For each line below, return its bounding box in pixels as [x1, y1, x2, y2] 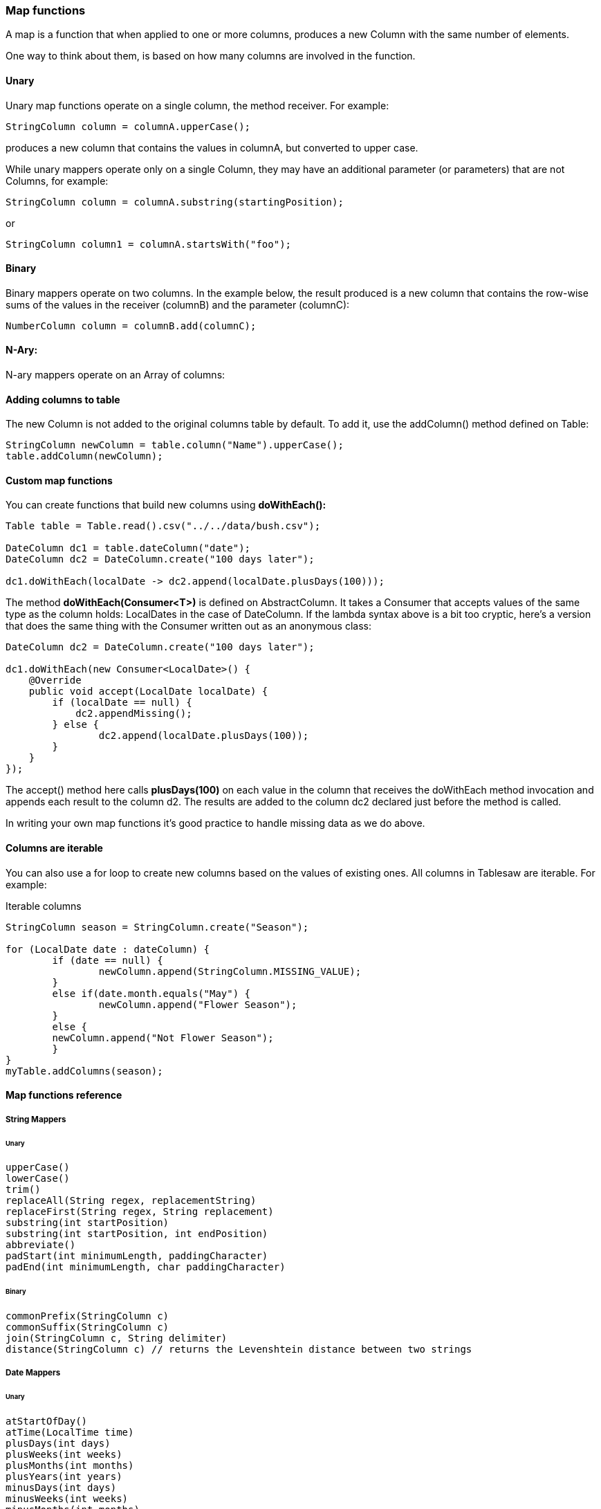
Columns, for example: [6, 174, 109, 187]
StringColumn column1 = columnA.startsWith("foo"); [6, 238, 292, 250]
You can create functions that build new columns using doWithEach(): [6, 499, 326, 511]
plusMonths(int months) [6, 1460, 134, 1472]
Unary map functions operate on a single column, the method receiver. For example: [6, 99, 389, 111]
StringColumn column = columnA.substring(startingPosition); [6, 196, 344, 208]
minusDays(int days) [6, 1482, 117, 1494]
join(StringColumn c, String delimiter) [6, 1333, 228, 1344]
